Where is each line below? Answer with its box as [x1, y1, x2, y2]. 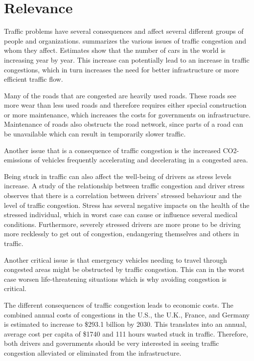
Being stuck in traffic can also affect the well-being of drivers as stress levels [4, 171, 231, 181]
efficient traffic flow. [4, 74, 63, 84]
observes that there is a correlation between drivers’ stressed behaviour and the [4, 190, 242, 201]
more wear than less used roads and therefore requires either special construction [4, 100, 247, 110]
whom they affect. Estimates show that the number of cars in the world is [4, 45, 226, 55]
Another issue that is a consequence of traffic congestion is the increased [4, 145, 221, 155]
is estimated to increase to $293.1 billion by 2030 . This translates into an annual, [4, 319, 247, 329]
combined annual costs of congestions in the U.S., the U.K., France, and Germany [4, 309, 250, 319]
